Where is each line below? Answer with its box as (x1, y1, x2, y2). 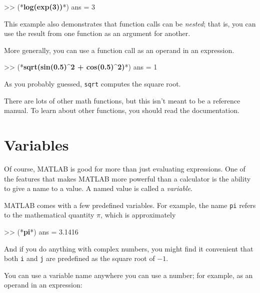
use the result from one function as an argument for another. (4, 28, 190, 38)
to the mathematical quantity (4, 209, 94, 220)
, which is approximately (100, 209, 176, 220)
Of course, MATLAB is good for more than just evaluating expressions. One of (4, 163, 245, 173)
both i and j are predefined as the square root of (4, 253, 155, 263)
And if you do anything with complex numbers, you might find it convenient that (4, 243, 253, 253)
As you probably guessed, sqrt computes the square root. (4, 78, 181, 88)
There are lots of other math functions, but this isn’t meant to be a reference (4, 95, 240, 105)
